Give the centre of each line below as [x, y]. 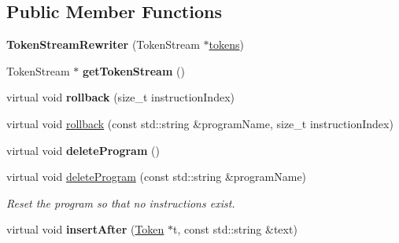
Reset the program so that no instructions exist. [121, 202]
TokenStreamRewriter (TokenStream [103, 44]
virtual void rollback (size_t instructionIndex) [120, 97]
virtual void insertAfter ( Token [85, 229]
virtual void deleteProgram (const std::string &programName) [157, 177]
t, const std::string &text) [235, 229]
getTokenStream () [133, 70]
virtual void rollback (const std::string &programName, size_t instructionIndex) [200, 123]
